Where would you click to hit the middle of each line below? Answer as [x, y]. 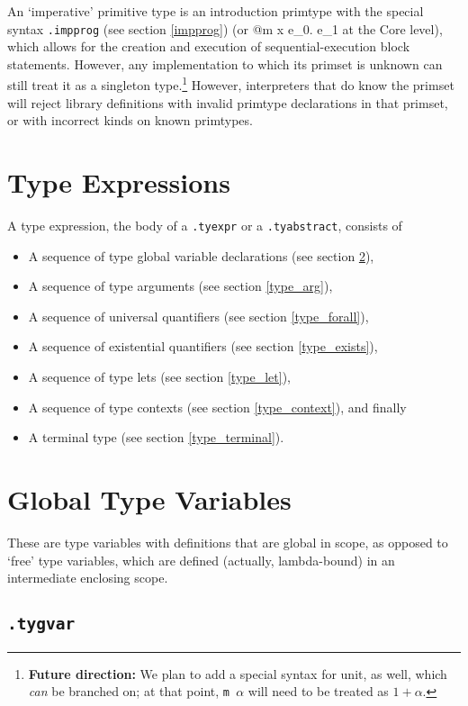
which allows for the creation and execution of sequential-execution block [209, 46]
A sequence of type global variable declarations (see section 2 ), [201, 255]
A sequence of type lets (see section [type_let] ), [159, 377]
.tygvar [41, 624]
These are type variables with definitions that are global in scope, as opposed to [228, 542]
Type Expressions [119, 182]
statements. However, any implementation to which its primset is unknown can [225, 63]
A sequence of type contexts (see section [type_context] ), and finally [217, 407]
